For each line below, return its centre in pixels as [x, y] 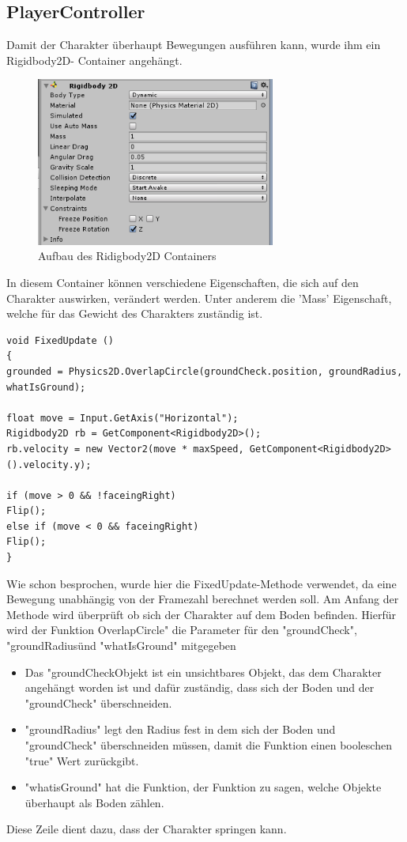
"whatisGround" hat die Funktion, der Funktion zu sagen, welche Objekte [203, 787]
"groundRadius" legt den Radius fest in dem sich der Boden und [180, 729]
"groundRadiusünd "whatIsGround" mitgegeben [121, 646]
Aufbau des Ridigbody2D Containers [127, 256]
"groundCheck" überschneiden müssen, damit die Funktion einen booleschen [208, 745]
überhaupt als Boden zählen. [94, 802]
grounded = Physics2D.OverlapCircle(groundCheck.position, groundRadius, [205, 371]
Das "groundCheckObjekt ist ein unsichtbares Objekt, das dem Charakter [203, 672]
